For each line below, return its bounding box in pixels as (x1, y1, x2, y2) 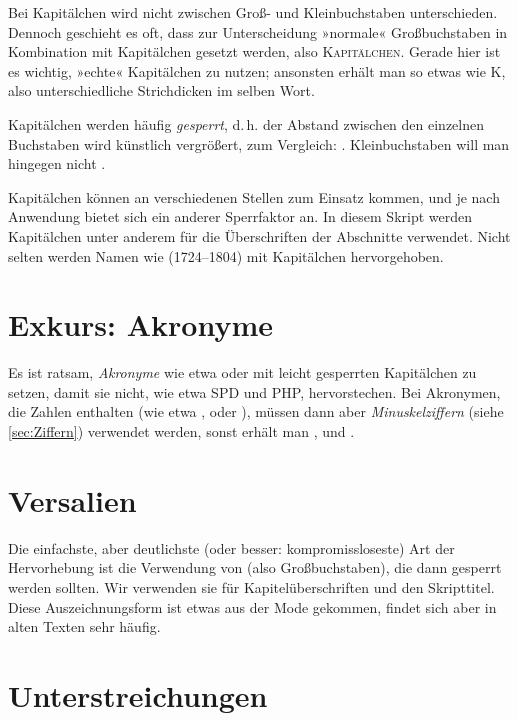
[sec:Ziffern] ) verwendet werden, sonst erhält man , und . (8, 421, 355, 442)
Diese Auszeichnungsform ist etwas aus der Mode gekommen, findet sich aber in (8, 596, 497, 617)
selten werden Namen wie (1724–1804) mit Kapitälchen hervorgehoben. (8, 245, 444, 266)
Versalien (8, 479, 137, 520)
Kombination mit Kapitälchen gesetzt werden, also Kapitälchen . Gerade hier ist (8, 41, 501, 62)
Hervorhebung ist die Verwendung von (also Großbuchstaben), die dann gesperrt (8, 557, 502, 578)
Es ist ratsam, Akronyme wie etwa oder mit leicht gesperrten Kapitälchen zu (8, 362, 477, 383)
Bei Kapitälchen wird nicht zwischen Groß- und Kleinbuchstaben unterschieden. (8, 2, 498, 22)
